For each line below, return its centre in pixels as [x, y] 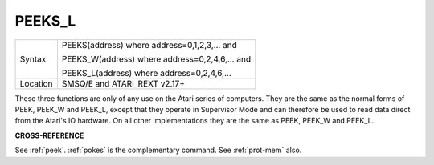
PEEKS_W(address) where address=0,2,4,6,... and [156, 58]
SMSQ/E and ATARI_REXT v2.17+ [123, 83]
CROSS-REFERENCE [49, 135]
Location [36, 83]
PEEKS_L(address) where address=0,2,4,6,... [147, 73]
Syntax [33, 58]
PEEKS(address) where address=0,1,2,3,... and [149, 45]
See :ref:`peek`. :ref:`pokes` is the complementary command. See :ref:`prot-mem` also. [158, 150]
